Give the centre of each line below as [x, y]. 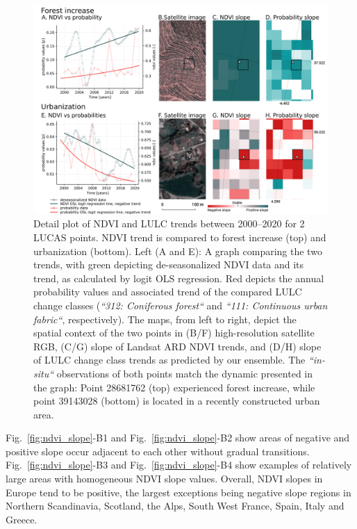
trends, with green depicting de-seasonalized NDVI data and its [169, 264]
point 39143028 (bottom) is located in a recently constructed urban [177, 401]
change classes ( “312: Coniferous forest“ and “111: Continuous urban [181, 305]
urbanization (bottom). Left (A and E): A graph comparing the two [178, 251]
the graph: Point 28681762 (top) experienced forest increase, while [174, 387]
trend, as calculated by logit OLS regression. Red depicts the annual [179, 278]
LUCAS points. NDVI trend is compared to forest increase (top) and [180, 237]
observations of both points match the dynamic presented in [185, 373]
